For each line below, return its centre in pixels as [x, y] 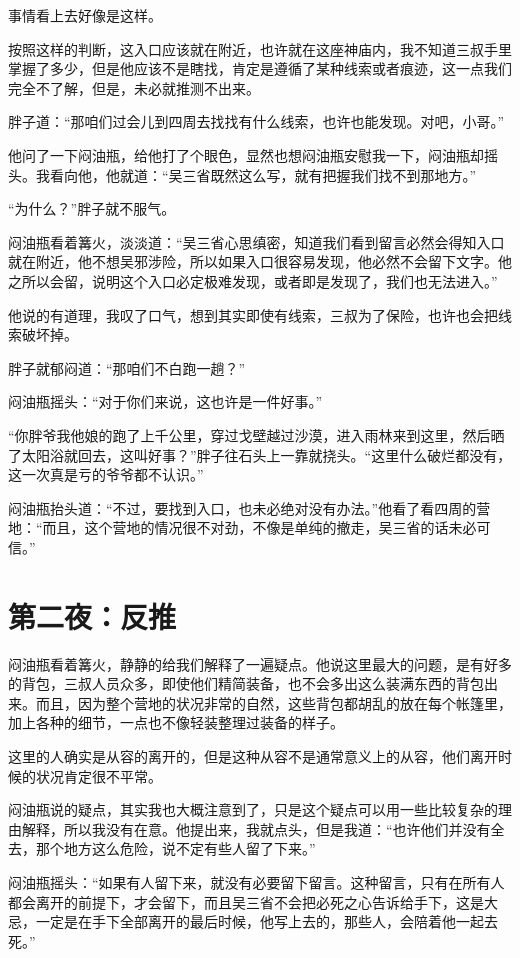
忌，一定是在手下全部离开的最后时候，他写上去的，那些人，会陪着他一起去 [253, 921]
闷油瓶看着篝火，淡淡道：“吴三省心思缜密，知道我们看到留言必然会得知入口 [256, 241]
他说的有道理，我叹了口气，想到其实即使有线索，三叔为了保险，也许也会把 [253, 314]
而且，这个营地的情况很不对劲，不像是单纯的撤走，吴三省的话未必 [259, 527]
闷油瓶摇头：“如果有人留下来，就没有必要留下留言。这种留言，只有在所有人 [256, 881]
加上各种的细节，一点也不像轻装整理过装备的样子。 [176, 722]
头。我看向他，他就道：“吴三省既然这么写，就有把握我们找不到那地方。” [242, 174]
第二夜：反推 [92, 615]
